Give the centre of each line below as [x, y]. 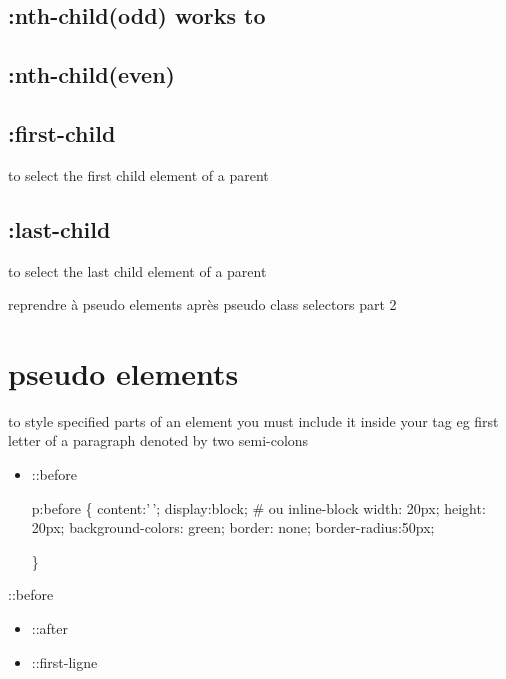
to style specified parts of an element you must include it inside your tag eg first [253, 420]
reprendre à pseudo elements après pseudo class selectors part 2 [202, 304]
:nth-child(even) [91, 74]
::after [50, 628]
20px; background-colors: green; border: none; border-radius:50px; [233, 527]
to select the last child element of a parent [137, 270]
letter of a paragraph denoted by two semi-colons [158, 440]
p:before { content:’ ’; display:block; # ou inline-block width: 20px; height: [258, 507]
